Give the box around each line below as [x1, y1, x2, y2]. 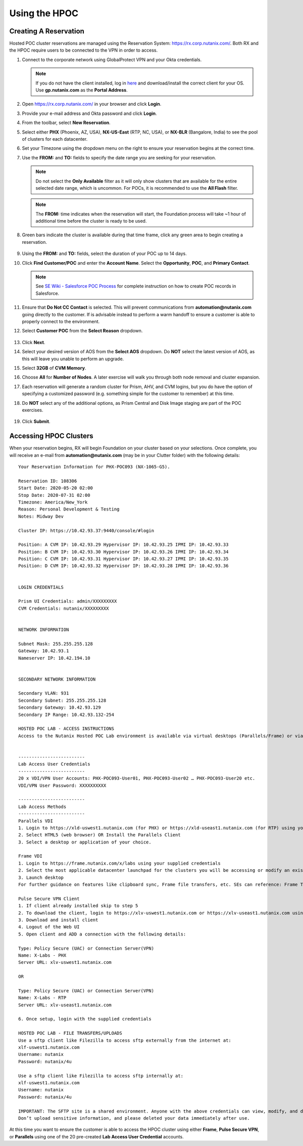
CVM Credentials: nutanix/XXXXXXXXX [18, 605, 109, 611]
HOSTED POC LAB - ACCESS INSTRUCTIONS [18, 726, 115, 732]
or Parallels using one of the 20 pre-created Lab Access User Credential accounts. [9, 1133, 184, 1139]
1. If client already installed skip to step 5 [18, 903, 138, 909]
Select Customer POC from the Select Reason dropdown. [22, 328, 143, 334]
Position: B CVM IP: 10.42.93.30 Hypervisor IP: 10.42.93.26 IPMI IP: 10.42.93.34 [18, 549, 229, 555]
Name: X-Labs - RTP [18, 995, 67, 1001]
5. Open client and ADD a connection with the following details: [18, 931, 186, 937]
